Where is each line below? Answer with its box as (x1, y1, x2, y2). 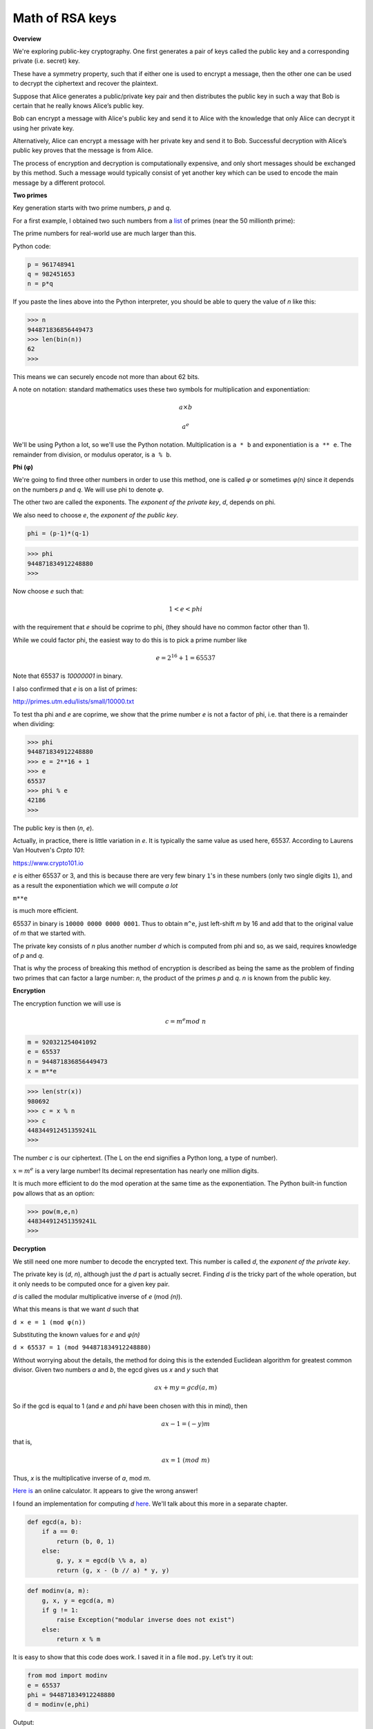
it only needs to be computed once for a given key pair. (12, 1279, 170, 1288)
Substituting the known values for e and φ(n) (12, 1331, 140, 1339)
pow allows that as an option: (12, 1189, 95, 1197)
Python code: (12, 242, 51, 250)
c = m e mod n (164, 1017, 207, 1025)
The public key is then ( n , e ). (12, 824, 95, 832)
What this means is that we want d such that (12, 1305, 140, 1313)
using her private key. (12, 124, 75, 132)
